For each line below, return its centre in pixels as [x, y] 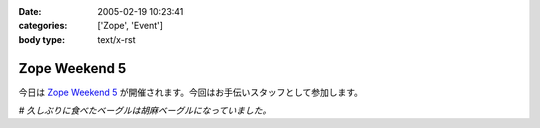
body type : [41, 39]
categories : [43, 26]
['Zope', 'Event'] [130, 26]
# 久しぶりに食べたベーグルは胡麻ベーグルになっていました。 [145, 111]
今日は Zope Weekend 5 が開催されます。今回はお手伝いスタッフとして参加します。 [191, 92]
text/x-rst [116, 39]
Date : [30, 11]
